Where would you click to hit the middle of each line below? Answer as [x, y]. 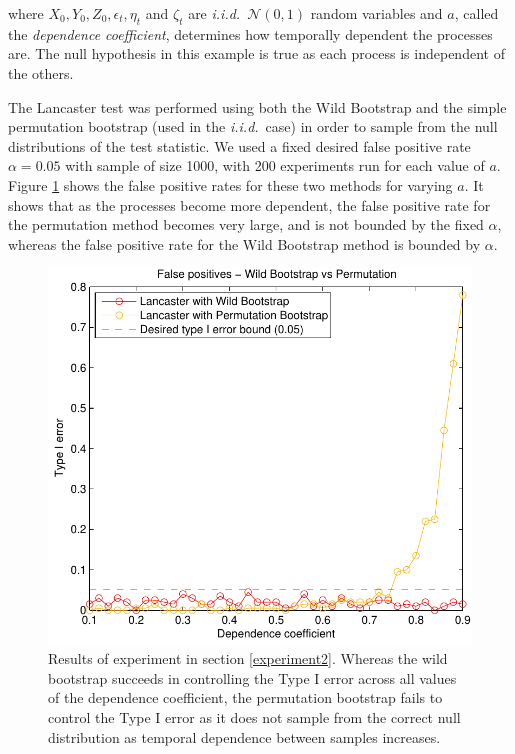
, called [476, 13]
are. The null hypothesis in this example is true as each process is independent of [256, 53]
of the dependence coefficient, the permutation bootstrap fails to [245, 697]
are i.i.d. [214, 13]
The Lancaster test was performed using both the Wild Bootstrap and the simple [257, 106]
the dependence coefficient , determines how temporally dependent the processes [250, 33]
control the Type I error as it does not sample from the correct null [254, 716]
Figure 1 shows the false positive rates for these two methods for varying [230, 184]
